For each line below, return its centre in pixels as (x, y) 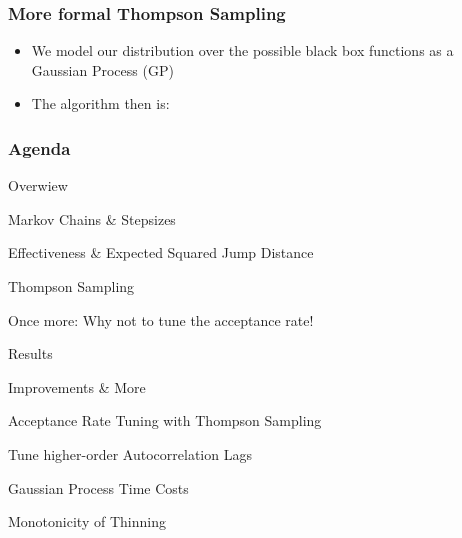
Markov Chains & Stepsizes (92, 218)
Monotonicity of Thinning (87, 521)
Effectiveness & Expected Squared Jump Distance (161, 252)
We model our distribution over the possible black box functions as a (242, 50)
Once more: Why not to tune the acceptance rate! (161, 319)
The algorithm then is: (100, 103)
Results (30, 353)
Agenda (39, 147)
